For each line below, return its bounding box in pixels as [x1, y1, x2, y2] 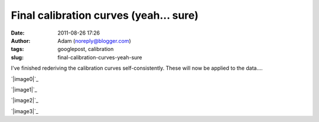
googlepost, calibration [57, 46, 114, 53]
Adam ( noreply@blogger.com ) [57, 37, 131, 44]
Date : [11, 29, 25, 36]
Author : [11, 37, 31, 44]
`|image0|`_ [11, 75, 38, 82]
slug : [11, 53, 24, 61]
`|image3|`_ [11, 107, 38, 114]
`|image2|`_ [11, 97, 38, 104]
